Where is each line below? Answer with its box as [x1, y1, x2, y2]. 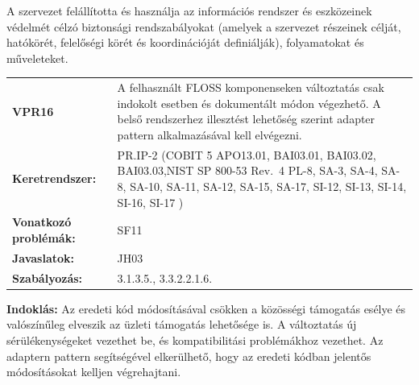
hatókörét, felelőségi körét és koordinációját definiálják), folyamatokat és [6, 34, 364, 51]
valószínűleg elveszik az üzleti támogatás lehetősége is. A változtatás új [6, 316, 357, 333]
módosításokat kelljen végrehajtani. [6, 363, 181, 380]
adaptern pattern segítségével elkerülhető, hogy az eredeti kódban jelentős [6, 347, 371, 364]
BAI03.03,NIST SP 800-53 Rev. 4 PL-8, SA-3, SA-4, [117, 162, 378, 179]
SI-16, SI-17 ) [117, 193, 184, 210]
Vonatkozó [12, 213, 72, 230]
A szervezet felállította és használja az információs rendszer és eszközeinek [6, 2, 372, 19]
